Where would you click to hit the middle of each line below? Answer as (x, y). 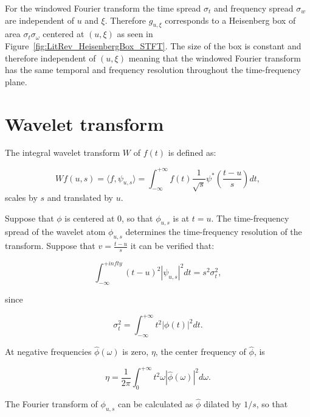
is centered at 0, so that (109, 218)
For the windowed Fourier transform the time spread (103, 8)
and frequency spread (254, 8)
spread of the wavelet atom (55, 232)
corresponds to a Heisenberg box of (230, 20)
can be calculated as (155, 404)
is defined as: (192, 152)
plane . (16, 81)
